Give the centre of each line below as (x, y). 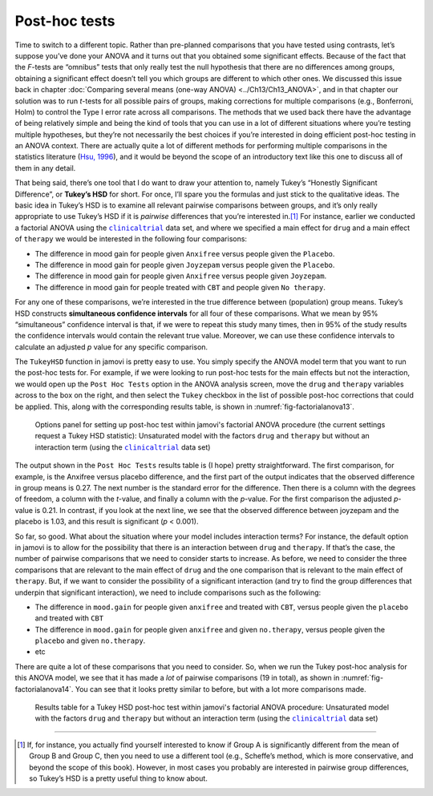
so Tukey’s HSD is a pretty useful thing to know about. (118, 778)
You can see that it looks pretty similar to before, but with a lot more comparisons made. (221, 689)
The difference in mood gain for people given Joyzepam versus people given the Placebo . (185, 265)
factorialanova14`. (44, 689)
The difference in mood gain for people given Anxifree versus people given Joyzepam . (181, 276)
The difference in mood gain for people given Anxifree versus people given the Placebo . (185, 253)
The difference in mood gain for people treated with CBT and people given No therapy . (180, 287)
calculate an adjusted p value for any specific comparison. (111, 347)
